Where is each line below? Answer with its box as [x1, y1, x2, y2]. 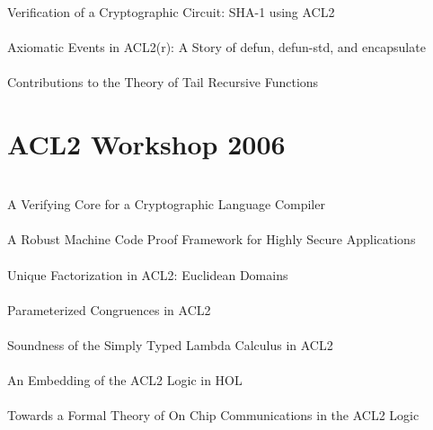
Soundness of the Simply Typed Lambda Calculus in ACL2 [7, 336, 333, 355]
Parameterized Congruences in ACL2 [7, 300, 211, 319]
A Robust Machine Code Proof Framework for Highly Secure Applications [7, 230, 416, 249]
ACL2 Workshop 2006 [7, 125, 286, 162]
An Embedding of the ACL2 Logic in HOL [7, 371, 243, 390]
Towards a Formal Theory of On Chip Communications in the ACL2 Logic [7, 406, 420, 425]
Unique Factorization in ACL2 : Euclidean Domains [7, 265, 288, 284]
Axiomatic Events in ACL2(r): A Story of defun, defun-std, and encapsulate [7, 37, 426, 56]
